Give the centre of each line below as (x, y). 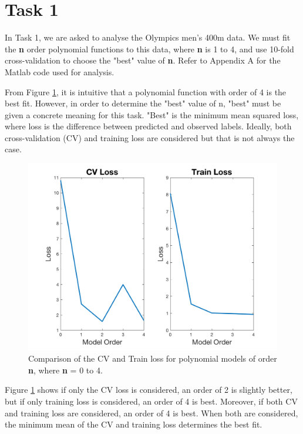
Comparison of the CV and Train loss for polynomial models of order (153, 358)
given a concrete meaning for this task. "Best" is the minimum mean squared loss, (152, 114)
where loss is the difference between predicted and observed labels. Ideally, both (148, 126)
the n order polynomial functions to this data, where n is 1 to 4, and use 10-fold (149, 49)
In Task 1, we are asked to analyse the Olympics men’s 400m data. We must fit (148, 37)
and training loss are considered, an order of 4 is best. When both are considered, (151, 413)
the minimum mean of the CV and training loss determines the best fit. (134, 424)
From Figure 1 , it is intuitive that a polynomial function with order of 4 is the (146, 91)
